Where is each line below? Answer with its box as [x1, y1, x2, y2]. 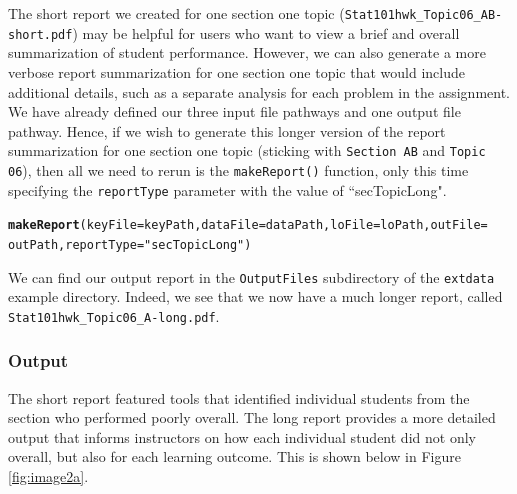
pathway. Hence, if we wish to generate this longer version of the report [8, 120, 446, 141]
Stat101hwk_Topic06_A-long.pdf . [8, 305, 220, 326]
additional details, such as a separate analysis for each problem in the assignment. [8, 81, 510, 102]
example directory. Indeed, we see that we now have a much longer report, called [8, 286, 503, 307]
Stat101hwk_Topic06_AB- [344, 8, 503, 22]
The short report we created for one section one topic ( [8, 3, 345, 23]
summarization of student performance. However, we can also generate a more [8, 42, 486, 63]
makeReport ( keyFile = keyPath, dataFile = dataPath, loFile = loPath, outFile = [8, 218, 488, 233]
